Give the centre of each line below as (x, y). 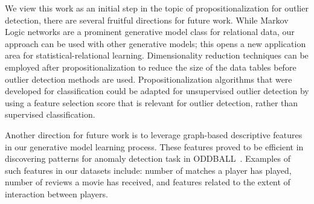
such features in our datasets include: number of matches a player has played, (148, 170)
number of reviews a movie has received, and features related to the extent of (148, 182)
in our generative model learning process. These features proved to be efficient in (154, 146)
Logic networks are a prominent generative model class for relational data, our (150, 32)
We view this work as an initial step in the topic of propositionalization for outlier (157, 8)
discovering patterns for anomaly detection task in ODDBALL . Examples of (148, 158)
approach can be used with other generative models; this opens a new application (155, 43)
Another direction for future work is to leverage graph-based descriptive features (154, 134)
